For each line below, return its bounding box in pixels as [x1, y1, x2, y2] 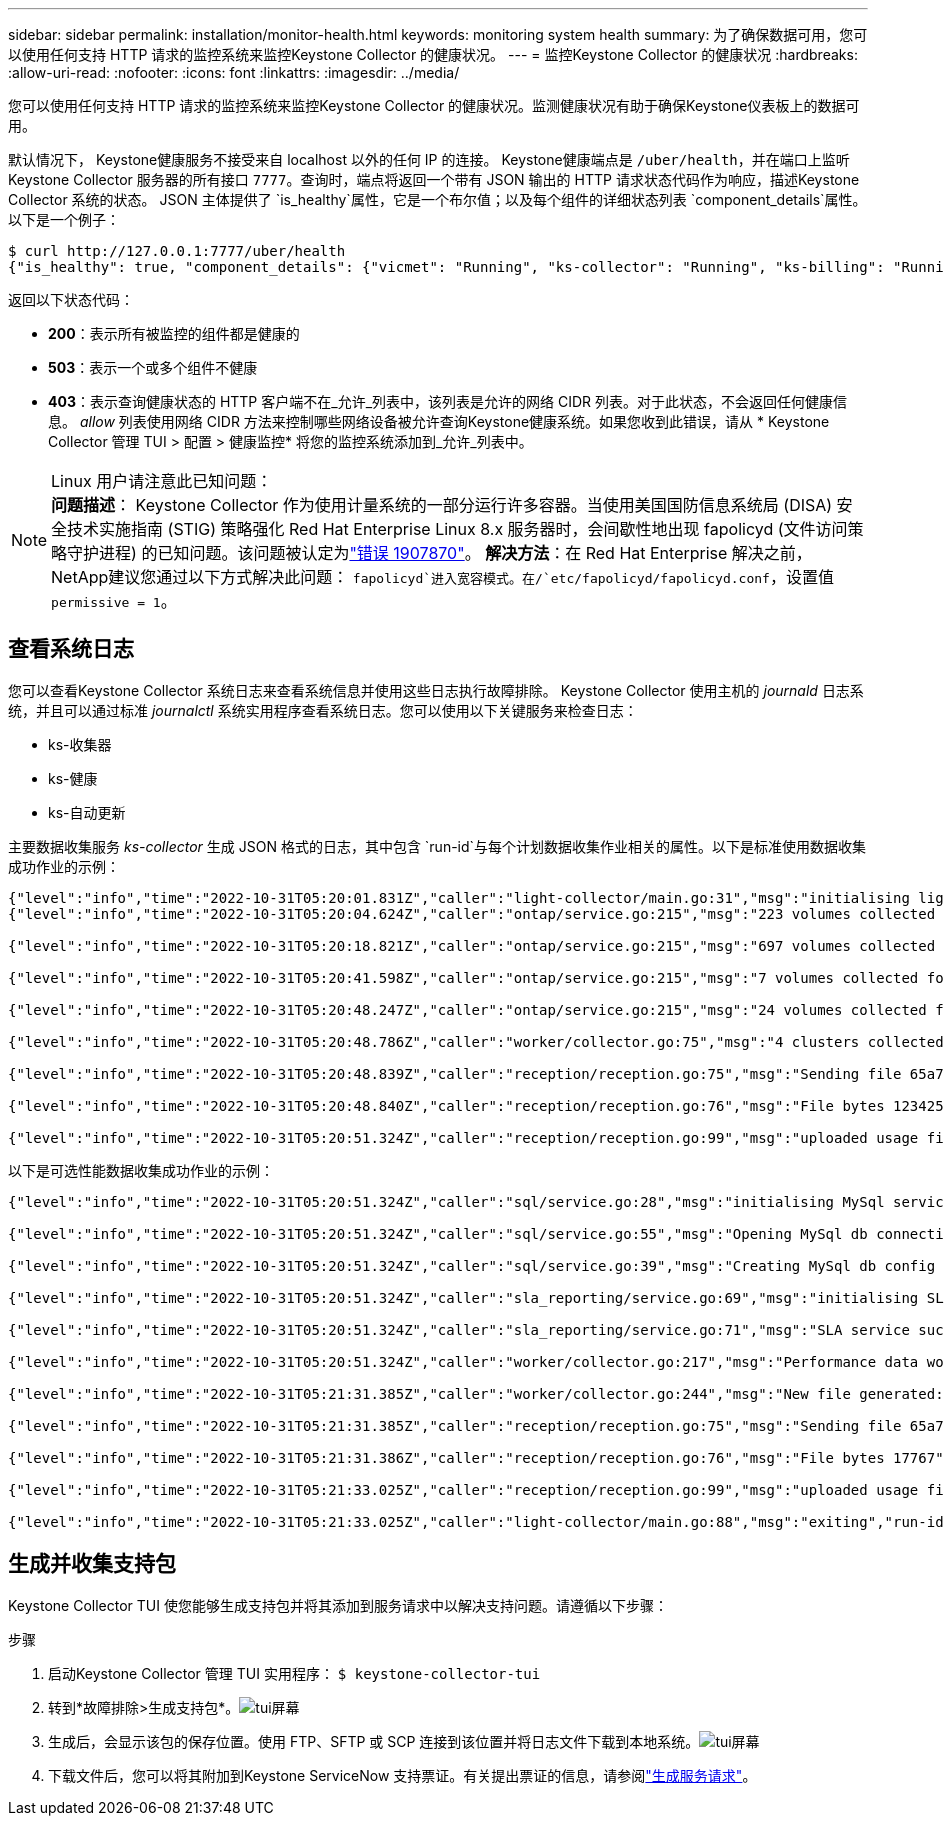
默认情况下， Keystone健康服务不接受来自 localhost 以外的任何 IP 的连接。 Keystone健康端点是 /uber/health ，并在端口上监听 [8, 151, 850, 168]
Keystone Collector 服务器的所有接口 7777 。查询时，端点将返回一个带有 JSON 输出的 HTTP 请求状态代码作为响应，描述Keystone [8, 171, 860, 188]
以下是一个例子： [8, 211, 120, 228]
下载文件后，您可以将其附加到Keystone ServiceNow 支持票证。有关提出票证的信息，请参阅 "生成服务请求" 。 [48, 1766, 757, 1784]
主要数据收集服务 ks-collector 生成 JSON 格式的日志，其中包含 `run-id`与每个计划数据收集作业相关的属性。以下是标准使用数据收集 [8, 837, 867, 855]
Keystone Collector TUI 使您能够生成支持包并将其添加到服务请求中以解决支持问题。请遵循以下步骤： [8, 1596, 668, 1614]
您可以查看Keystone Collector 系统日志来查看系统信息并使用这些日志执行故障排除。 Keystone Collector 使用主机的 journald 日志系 [8, 681, 864, 699]
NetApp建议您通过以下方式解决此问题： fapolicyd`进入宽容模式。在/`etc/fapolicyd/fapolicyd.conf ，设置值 [51, 567, 834, 587]
